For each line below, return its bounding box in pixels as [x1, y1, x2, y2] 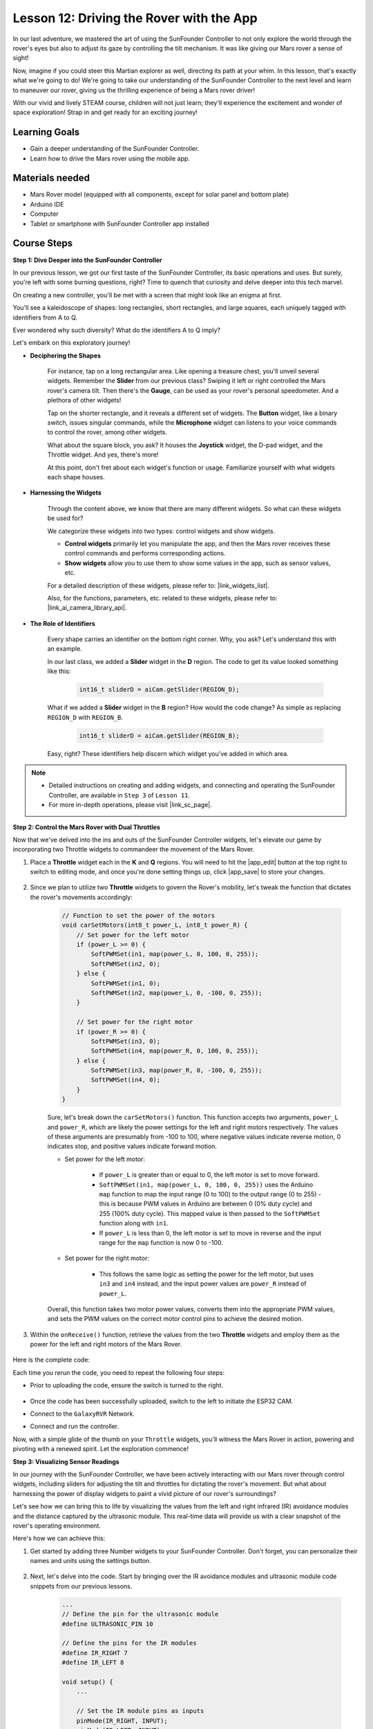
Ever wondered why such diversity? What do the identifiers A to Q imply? [12, 326, 221, 334]
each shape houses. [47, 472, 105, 481]
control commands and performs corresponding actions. [64, 549, 226, 557]
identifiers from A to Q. [12, 313, 78, 322]
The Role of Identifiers [30, 619, 96, 627]
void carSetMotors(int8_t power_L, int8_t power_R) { [61, 921, 248, 930]
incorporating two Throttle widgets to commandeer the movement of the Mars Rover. [12, 845, 255, 853]
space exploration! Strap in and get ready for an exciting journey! [12, 108, 198, 117]
